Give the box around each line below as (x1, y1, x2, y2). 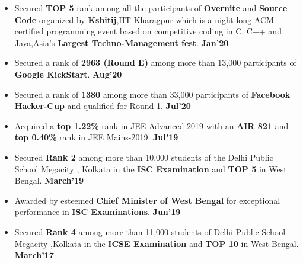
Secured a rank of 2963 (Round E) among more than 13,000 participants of (14, 56, 296, 69)
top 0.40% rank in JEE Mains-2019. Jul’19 (14, 131, 178, 143)
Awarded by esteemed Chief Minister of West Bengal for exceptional (14, 194, 280, 206)
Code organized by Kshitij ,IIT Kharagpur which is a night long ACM (14, 13, 274, 25)
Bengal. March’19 (14, 174, 84, 187)
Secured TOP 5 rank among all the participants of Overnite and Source (14, 2, 288, 14)
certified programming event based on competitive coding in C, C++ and (14, 25, 282, 37)
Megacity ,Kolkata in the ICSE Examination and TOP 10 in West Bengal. (14, 237, 299, 249)
